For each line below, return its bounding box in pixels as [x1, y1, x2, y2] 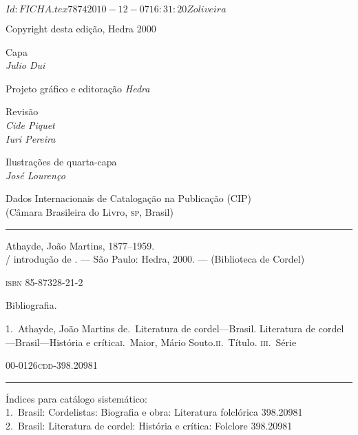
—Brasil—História [6, 334, 83, 349]
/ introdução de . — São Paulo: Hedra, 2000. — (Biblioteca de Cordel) [6, 252, 305, 266]
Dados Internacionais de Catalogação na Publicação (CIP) [6, 191, 251, 205]
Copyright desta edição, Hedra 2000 [6, 21, 156, 35]
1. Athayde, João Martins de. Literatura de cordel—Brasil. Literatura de [6, 321, 316, 335]
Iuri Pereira [6, 131, 56, 145]
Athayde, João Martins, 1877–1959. [6, 238, 155, 252]
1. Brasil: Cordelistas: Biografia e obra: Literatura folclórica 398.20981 [6, 405, 303, 419]
